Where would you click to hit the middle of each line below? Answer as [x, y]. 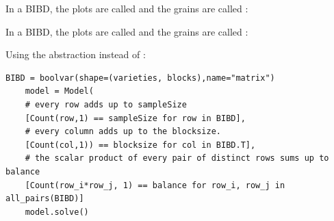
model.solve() [57, 212]
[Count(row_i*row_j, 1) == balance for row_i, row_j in [155, 185]
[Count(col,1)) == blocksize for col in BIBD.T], [140, 145]
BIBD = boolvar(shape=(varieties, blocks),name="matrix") [140, 78]
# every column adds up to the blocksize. [123, 132]
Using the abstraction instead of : [76, 54]
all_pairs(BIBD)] [45, 199]
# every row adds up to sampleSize [106, 104]
